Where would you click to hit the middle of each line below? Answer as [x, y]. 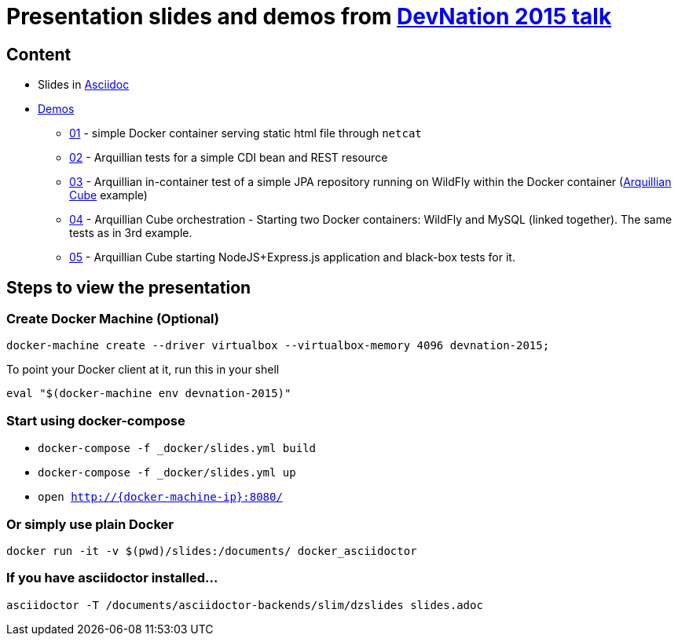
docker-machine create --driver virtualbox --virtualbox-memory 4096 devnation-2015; [278, 346]
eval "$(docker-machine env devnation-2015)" [149, 394]
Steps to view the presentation [129, 287]
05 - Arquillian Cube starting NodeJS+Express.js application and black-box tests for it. [292, 257]
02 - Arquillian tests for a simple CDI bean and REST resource [229, 158]
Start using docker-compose [96, 420]
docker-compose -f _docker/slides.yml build [177, 449]
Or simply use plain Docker [90, 524]
